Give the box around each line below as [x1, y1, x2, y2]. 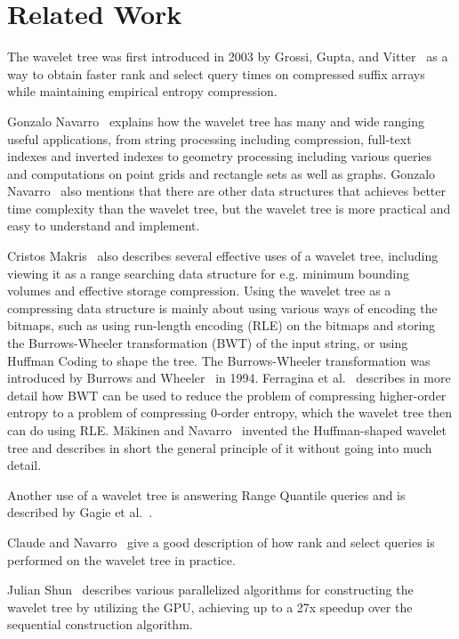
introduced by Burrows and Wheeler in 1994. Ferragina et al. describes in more [7, 368, 451, 387]
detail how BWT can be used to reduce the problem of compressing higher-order [7, 385, 447, 404]
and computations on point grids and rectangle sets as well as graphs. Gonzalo [7, 164, 436, 182]
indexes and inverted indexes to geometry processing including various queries [7, 147, 432, 166]
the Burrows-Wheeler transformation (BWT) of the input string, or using [7, 334, 408, 352]
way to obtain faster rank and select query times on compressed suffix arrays [7, 64, 425, 83]
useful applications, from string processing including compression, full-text [7, 129, 412, 148]
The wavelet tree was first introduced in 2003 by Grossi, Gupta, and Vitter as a [7, 47, 448, 66]
